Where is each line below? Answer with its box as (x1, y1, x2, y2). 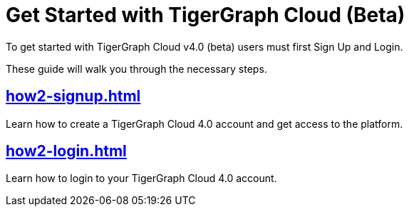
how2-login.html (6, 142, 127, 161)
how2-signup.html (6, 87, 141, 106)
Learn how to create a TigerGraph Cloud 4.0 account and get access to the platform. (6, 117, 403, 130)
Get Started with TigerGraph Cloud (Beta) (6, 3, 405, 27)
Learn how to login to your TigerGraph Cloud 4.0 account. (6, 172, 277, 185)
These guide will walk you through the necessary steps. (6, 62, 267, 75)
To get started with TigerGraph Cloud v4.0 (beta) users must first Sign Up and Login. (6, 40, 403, 53)
